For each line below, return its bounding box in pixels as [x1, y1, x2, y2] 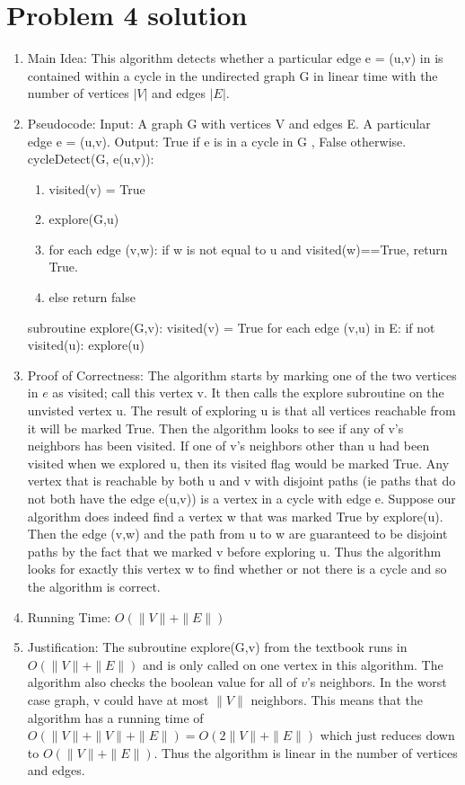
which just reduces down [320, 726, 455, 745]
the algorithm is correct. [27, 576, 161, 595]
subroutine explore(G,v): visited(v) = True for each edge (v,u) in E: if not [27, 317, 435, 336]
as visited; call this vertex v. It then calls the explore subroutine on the [52, 383, 444, 402]
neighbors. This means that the [250, 690, 424, 709]
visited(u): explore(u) [27, 335, 145, 354]
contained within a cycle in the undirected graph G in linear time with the [27, 66, 438, 85]
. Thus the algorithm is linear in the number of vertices [154, 743, 458, 762]
